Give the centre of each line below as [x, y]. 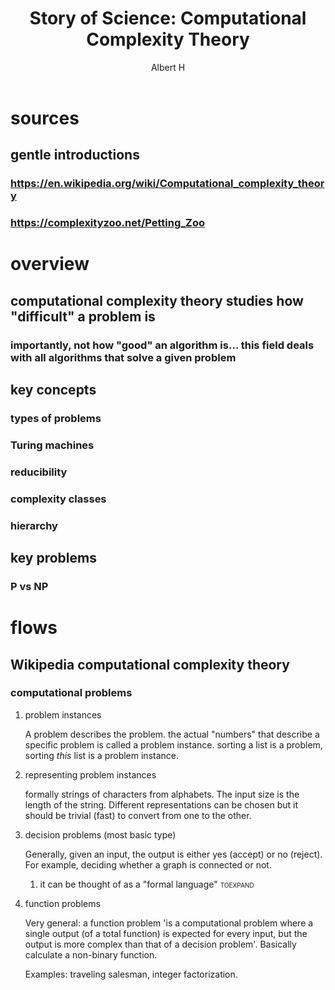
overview [50, 264]
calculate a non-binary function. [91, 954]
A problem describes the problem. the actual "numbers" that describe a [172, 734]
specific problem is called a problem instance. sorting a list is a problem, [173, 744]
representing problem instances [90, 774]
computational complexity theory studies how [157, 300]
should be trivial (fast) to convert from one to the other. [138, 815]
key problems [53, 558]
